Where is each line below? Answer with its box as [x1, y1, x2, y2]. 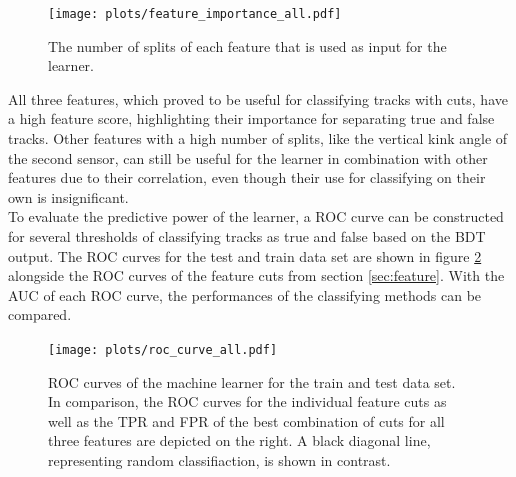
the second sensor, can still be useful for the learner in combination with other [8, 147, 488, 168]
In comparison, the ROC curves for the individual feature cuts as [48, 391, 447, 412]
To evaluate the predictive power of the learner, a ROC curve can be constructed [8, 206, 504, 227]
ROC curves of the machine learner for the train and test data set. [48, 371, 456, 392]
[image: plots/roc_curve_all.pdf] [48, 342, 278, 357]
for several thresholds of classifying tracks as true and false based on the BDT [8, 226, 486, 246]
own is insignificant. [8, 186, 129, 207]
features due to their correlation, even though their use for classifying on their [8, 167, 486, 188]
